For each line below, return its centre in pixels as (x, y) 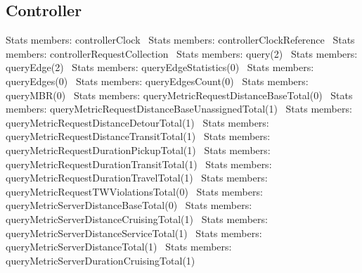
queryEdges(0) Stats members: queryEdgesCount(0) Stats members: (157, 81)
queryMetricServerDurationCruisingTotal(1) (101, 260)
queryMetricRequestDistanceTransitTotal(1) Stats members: (138, 136)
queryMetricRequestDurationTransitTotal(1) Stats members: (139, 164)
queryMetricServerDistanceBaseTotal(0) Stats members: (129, 205)
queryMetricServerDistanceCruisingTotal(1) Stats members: (137, 218)
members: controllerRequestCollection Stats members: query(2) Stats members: (182, 53)
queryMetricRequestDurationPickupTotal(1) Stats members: (138, 150)
